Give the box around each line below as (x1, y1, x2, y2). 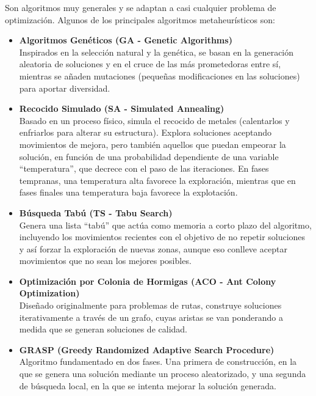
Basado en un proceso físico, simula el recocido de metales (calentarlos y (19, 114, 290, 127)
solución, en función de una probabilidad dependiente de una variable (19, 150, 279, 163)
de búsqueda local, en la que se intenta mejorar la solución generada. (19, 379, 276, 392)
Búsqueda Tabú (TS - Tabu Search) (19, 206, 173, 219)
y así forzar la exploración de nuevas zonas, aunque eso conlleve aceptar (19, 242, 287, 255)
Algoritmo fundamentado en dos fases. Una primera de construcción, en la (19, 355, 297, 368)
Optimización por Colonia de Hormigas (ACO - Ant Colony (19, 274, 276, 287)
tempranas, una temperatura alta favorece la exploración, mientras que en (19, 174, 296, 186)
